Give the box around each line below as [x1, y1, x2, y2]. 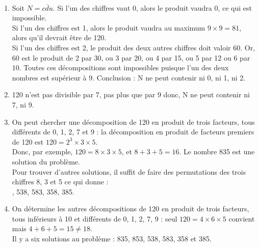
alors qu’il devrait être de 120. [12, 32, 107, 43]
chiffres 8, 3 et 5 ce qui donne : [12, 176, 109, 187]
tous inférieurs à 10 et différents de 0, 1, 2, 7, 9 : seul [12, 213, 177, 224]
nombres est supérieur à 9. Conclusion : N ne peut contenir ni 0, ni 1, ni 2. [12, 72, 246, 83]
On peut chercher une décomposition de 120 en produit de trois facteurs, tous [12, 116, 255, 127]
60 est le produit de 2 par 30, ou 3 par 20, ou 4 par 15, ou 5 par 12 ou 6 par [12, 52, 250, 63]
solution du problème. [12, 156, 80, 167]
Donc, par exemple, [12, 146, 73, 157]
